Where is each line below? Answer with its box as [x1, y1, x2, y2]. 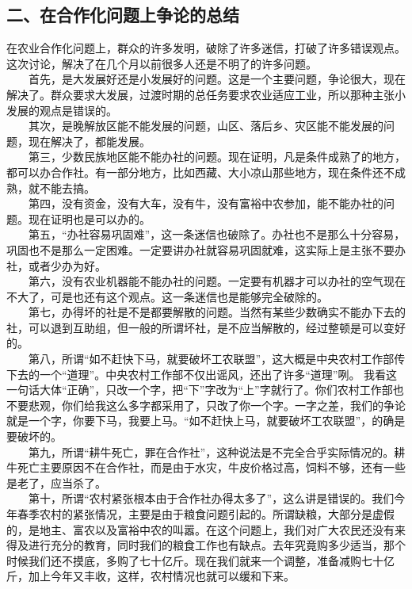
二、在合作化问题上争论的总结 [6, 2, 239, 27]
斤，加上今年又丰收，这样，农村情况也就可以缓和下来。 [6, 568, 295, 584]
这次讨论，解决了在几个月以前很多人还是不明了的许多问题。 [6, 55, 317, 71]
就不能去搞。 [28, 179, 95, 196]
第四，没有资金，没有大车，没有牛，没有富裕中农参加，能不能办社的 [28, 195, 383, 212]
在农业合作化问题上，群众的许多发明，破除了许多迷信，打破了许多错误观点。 [6, 40, 406, 56]
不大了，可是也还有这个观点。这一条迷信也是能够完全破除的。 [6, 288, 328, 304]
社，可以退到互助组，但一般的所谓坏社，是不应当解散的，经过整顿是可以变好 [6, 319, 406, 335]
